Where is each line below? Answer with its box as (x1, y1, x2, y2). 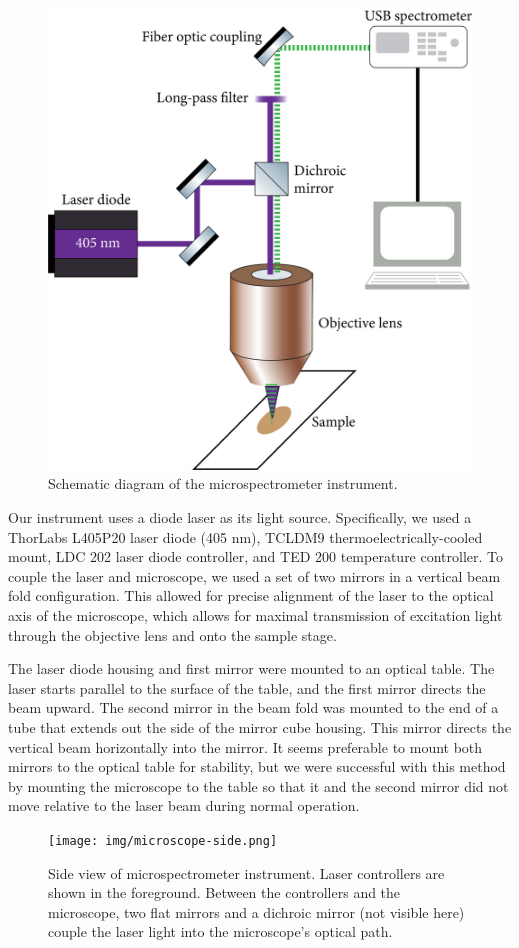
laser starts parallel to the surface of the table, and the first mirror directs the (8, 677, 486, 698)
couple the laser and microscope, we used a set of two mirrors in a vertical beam (8, 565, 501, 586)
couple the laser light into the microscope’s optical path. (48, 921, 393, 942)
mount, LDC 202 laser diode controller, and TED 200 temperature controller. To (8, 546, 504, 567)
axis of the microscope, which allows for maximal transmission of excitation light (8, 605, 503, 626)
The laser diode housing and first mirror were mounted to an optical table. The (8, 658, 495, 679)
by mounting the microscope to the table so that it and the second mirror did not (8, 775, 509, 796)
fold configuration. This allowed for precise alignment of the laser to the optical (8, 585, 494, 606)
